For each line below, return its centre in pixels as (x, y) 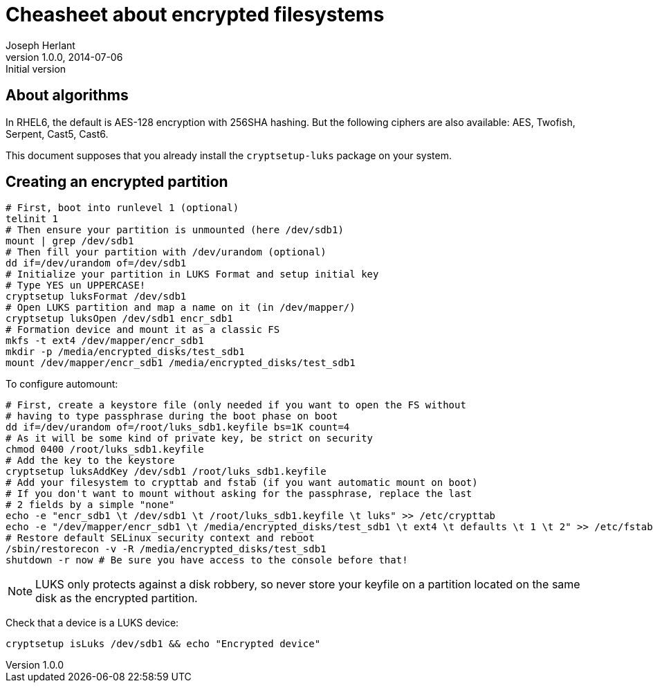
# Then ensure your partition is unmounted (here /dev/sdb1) (175, 230)
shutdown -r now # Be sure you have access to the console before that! (207, 560)
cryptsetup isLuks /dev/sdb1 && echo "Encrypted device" (163, 644)
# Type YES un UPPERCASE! (76, 286)
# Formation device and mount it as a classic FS (143, 330)
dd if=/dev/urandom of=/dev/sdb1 (96, 263)
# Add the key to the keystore (90, 461)
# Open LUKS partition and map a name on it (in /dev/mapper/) (181, 308)
